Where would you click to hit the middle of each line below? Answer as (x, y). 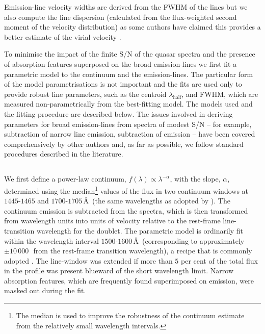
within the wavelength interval (51, 240)
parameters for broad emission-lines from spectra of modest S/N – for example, (128, 124)
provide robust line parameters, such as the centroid (85, 94)
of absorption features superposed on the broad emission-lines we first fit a (121, 63)
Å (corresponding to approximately (189, 240)
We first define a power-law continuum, (65, 179)
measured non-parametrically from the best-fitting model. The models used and (128, 104)
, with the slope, (195, 179)
